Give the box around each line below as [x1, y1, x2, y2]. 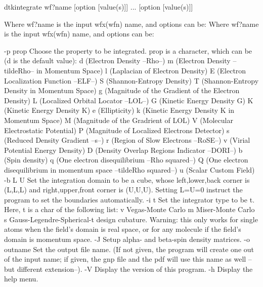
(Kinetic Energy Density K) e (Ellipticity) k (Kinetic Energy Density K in [4, 105, 235, 115]
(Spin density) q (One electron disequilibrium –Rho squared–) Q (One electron [4, 154, 248, 165]
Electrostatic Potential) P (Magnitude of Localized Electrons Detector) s [4, 125, 230, 135]
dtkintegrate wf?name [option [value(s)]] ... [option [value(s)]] [4, 2, 193, 12]
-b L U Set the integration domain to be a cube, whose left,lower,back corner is [4, 174, 250, 185]
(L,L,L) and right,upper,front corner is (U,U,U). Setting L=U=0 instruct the [4, 184, 243, 195]
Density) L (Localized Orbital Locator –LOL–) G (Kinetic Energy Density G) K [4, 95, 253, 105]
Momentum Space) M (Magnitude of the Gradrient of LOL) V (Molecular [4, 114, 233, 125]
